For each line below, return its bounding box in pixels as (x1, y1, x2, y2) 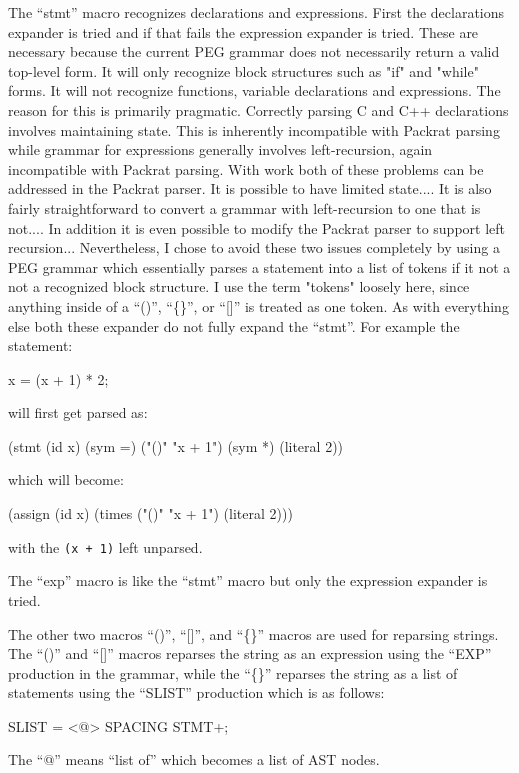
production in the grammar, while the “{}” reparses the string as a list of (8, 662, 458, 683)
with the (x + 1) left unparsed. (8, 536, 203, 557)
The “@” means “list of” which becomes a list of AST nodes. (8, 749, 380, 770)
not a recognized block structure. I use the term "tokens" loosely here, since (8, 276, 470, 297)
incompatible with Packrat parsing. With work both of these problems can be (8, 158, 484, 179)
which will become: (8, 469, 124, 490)
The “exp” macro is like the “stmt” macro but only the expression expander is (8, 570, 488, 591)
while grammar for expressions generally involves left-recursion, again (8, 139, 433, 160)
